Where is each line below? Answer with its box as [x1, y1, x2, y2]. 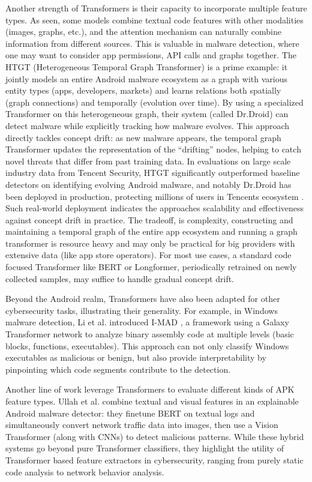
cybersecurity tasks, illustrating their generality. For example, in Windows [5, 304, 278, 316]
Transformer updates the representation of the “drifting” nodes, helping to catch [5, 143, 301, 155]
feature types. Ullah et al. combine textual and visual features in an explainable [5, 395, 299, 407]
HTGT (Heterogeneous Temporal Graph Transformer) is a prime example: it [5, 60, 288, 73]
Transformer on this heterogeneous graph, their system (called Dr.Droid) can [5, 107, 289, 120]
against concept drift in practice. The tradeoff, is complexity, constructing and [5, 213, 293, 226]
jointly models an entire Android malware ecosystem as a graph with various [5, 72, 287, 85]
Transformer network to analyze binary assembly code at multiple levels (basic [5, 328, 294, 340]
